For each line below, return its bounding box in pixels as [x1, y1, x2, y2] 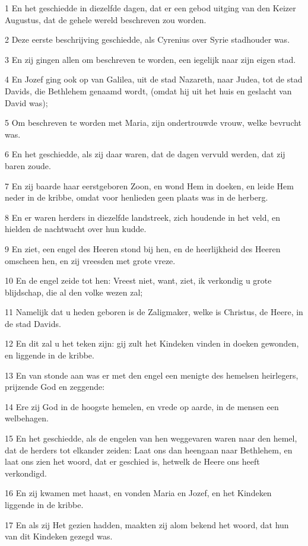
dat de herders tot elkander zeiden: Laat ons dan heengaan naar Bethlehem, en [5, 443, 293, 456]
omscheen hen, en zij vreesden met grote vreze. [5, 254, 176, 266]
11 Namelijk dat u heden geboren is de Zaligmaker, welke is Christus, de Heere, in [5, 306, 303, 318]
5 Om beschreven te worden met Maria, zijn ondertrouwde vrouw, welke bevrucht [5, 116, 302, 129]
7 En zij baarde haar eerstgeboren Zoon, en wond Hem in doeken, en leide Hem [5, 179, 294, 192]
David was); [5, 96, 48, 109]
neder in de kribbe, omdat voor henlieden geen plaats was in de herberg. [5, 191, 268, 204]
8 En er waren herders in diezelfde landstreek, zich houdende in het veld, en [5, 211, 281, 223]
